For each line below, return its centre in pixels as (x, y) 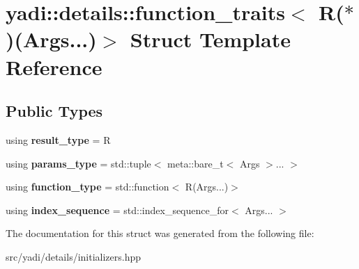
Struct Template (210, 39)
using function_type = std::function (87, 187)
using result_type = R (58, 139)
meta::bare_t (196, 163)
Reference (54, 66)
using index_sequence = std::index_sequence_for (117, 210)
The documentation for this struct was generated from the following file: (160, 233)
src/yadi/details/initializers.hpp (74, 256)
